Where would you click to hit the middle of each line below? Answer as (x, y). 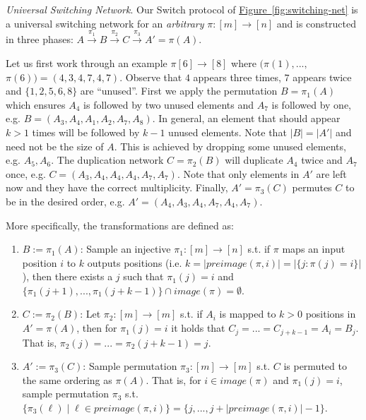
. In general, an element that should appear (246, 118)
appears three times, (237, 77)
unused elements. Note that (228, 132)
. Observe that (151, 77)
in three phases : (40, 39)
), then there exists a (67, 276)
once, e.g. (26, 173)
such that (143, 276)
